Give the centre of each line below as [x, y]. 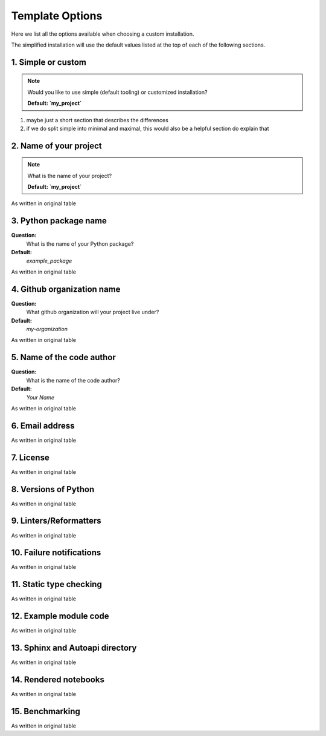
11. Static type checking [56, 584]
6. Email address [43, 426]
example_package [49, 261]
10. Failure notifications [56, 553]
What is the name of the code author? [73, 380]
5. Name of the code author [63, 357]
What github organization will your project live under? [93, 312]
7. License [30, 457]
